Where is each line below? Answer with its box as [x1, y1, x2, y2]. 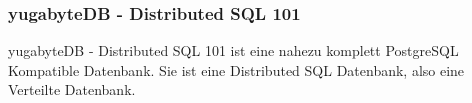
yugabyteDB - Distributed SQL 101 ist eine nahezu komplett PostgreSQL [8, 40, 459, 61]
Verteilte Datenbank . [8, 79, 136, 100]
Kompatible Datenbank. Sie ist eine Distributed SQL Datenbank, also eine [8, 59, 465, 80]
